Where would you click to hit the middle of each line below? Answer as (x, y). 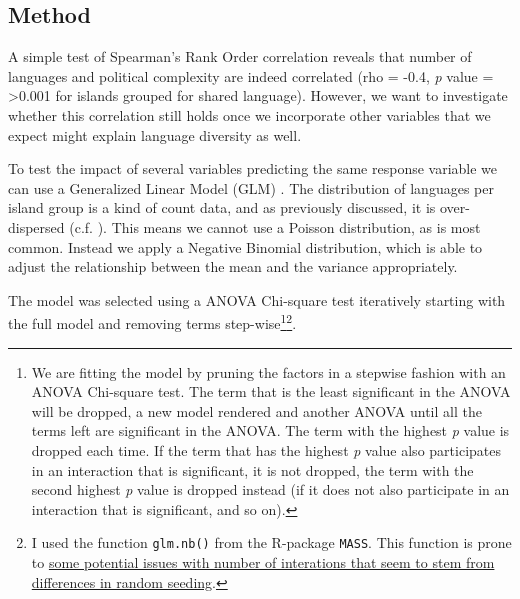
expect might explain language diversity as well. (155, 134)
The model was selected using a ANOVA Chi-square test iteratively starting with (257, 299)
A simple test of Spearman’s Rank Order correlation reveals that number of (240, 56)
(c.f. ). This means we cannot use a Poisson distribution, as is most (275, 226)
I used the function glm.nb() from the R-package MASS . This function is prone (271, 542)
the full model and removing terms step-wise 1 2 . (152, 321)
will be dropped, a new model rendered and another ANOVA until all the (256, 410)
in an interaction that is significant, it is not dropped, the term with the (252, 469)
